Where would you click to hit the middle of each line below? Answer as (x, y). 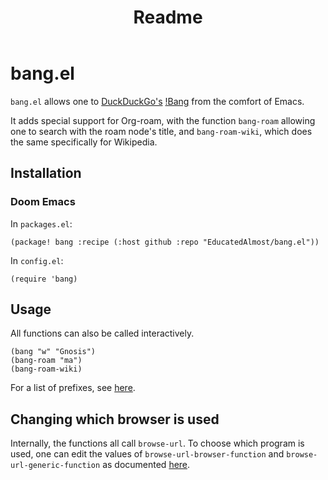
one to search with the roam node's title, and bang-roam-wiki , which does (161, 131)
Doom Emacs (43, 202)
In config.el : (37, 260)
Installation (46, 173)
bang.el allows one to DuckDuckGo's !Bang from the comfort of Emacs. (157, 101)
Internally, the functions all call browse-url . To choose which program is (157, 443)
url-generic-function (55, 466)
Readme (168, 17)
